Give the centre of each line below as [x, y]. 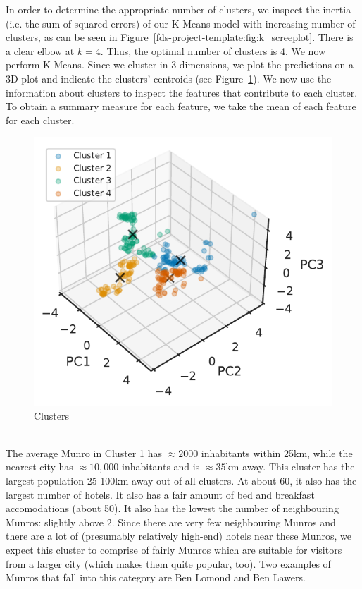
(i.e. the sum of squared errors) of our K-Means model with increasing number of [181, 23]
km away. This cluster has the [290, 467]
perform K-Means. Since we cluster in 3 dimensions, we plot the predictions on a [180, 65]
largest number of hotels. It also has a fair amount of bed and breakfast [160, 494]
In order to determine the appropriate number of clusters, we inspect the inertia [179, 9]
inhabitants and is [161, 467]
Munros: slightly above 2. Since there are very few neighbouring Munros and [171, 522]
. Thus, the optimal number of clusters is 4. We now [213, 50]
